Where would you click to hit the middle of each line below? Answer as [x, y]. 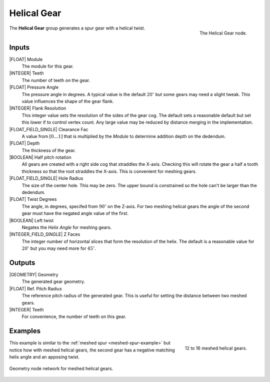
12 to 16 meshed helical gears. [216, 348]
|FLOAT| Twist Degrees [33, 199]
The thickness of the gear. [49, 150]
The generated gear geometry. [53, 282]
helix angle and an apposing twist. [44, 357]
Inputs [19, 47]
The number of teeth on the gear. [56, 80]
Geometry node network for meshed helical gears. [61, 368]
